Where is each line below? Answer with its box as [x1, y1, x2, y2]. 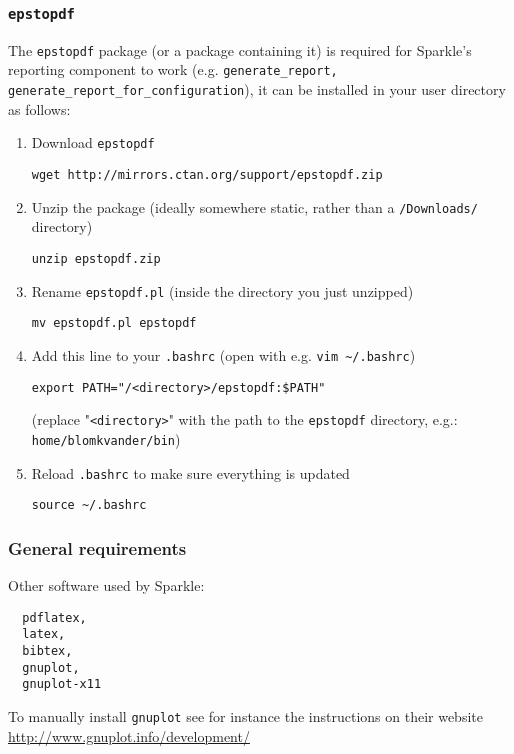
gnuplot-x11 [22, 677, 102, 692]
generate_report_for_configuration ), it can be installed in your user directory [8, 79, 506, 100]
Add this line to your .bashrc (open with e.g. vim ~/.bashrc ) [31, 344, 416, 365]
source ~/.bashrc [31, 498, 147, 513]
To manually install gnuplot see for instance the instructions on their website [8, 705, 483, 726]
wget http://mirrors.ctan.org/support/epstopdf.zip [31, 168, 383, 182]
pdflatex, [22, 610, 87, 625]
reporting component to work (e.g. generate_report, [8, 59, 338, 80]
